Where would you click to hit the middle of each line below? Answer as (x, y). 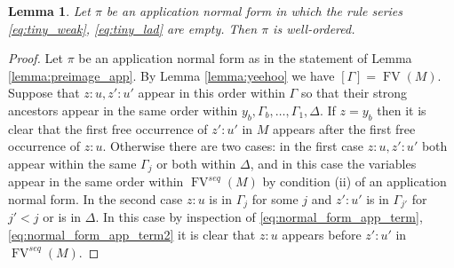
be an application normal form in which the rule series (255, 11)
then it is (402, 110)
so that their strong (354, 93)
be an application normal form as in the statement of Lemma (245, 58)
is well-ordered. (314, 28)
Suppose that (44, 93)
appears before (322, 235)
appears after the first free (344, 128)
